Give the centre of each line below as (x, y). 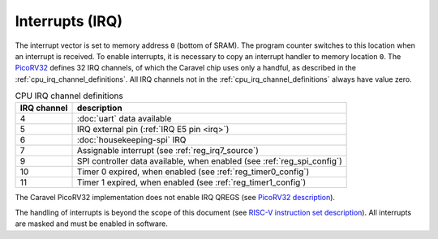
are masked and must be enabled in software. (91, 224)
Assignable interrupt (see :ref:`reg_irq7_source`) (167, 151)
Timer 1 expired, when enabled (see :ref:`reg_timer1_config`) (191, 182)
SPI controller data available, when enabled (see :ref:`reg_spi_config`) (209, 161)
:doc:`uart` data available (124, 119)
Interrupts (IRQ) (69, 21)
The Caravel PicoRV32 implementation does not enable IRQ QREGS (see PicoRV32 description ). (175, 198)
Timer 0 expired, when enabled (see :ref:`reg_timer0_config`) (193, 172)
